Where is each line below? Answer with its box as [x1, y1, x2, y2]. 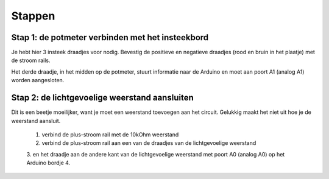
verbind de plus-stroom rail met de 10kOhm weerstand [41, 131, 179, 138]
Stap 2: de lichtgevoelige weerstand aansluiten [11, 93, 194, 103]
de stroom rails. [11, 57, 51, 64]
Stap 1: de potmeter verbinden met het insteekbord [11, 32, 209, 43]
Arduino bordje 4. [26, 159, 71, 167]
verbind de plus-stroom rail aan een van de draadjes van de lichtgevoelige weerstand [41, 139, 256, 147]
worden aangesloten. [11, 77, 65, 84]
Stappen [11, 9, 55, 23]
